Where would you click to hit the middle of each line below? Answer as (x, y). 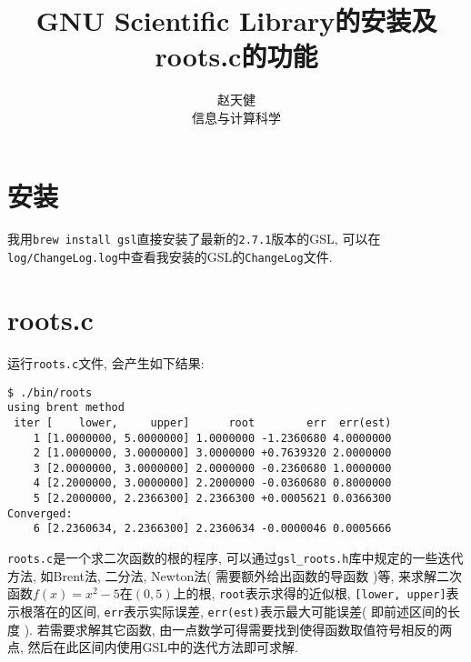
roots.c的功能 (236, 56)
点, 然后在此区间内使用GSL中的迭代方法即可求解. (153, 647)
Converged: (40, 513)
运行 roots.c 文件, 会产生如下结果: (106, 362)
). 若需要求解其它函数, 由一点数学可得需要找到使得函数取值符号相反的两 (238, 629)
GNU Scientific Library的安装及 (236, 20)
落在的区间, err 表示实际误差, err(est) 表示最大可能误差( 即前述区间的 (240, 611)
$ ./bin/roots (50, 392)
